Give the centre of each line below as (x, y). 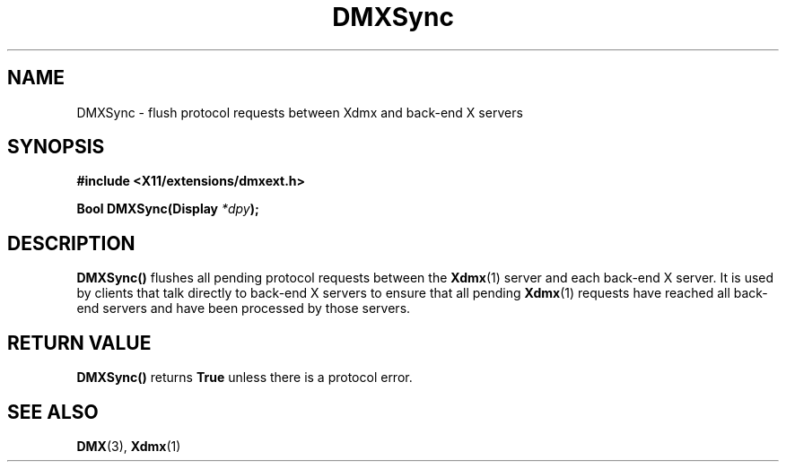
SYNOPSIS (56, 147)
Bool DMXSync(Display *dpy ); (168, 209)
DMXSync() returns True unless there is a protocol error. (245, 378)
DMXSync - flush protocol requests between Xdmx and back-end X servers (300, 112)
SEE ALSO (53, 412)
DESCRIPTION (71, 243)
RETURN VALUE (79, 343)
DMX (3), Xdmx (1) (129, 446)
